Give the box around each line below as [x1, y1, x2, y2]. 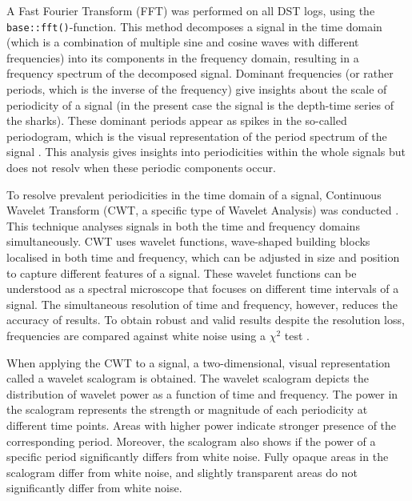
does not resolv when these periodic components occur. [6, 159, 276, 175]
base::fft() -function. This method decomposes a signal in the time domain [6, 18, 382, 34]
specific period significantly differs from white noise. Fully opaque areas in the [6, 448, 389, 465]
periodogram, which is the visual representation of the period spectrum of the [6, 127, 387, 144]
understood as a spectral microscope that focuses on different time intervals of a [6, 280, 399, 297]
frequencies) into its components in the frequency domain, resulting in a [6, 49, 359, 66]
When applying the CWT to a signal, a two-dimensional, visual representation [6, 354, 390, 371]
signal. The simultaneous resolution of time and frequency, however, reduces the [6, 295, 398, 312]
